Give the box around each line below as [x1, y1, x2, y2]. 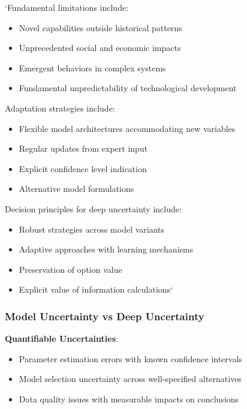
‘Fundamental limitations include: [5, 1, 129, 13]
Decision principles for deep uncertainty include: [5, 202, 182, 215]
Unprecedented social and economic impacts [19, 41, 181, 54]
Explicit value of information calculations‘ [19, 283, 173, 296]
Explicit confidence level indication [19, 162, 147, 175]
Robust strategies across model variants [19, 222, 165, 235]
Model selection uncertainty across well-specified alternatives [19, 372, 242, 385]
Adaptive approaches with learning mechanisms [19, 243, 194, 255]
